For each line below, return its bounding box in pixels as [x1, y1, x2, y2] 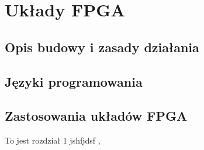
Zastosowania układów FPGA [5, 107, 188, 125]
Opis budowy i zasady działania [5, 37, 199, 56]
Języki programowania [5, 72, 143, 90]
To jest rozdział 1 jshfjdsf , [5, 134, 101, 146]
